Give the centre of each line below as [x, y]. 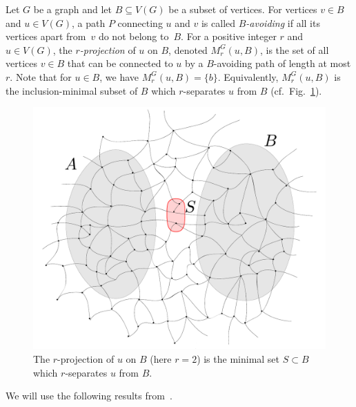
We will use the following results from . [89, 396]
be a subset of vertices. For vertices [243, 9]
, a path [89, 22]
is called [218, 22]
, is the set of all [294, 49]
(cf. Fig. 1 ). [296, 90]
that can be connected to [120, 63]
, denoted [188, 49]
